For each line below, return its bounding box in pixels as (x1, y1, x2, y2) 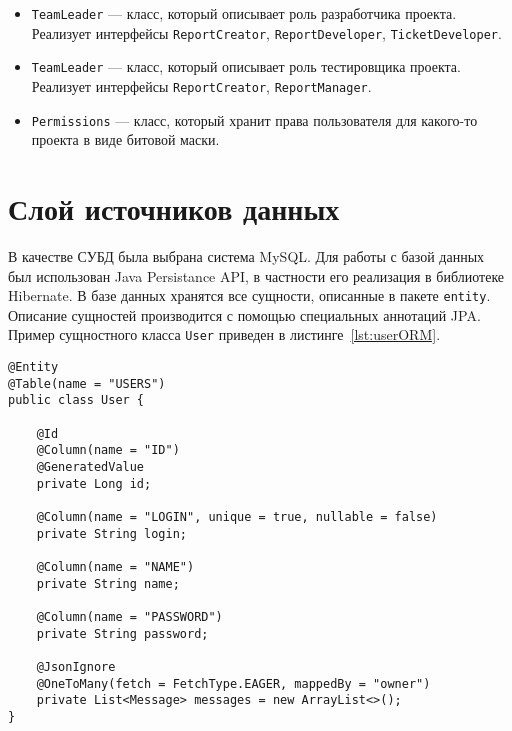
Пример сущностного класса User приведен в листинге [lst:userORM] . (8, 324, 441, 345)
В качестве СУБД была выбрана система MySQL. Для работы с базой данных (8, 246, 485, 266)
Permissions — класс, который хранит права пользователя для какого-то (31, 109, 478, 130)
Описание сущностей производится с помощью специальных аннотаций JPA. (8, 304, 481, 325)
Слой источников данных (8, 188, 340, 229)
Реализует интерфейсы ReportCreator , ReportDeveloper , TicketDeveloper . (31, 22, 502, 43)
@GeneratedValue (36, 460, 145, 475)
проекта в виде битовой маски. (31, 129, 220, 150)
